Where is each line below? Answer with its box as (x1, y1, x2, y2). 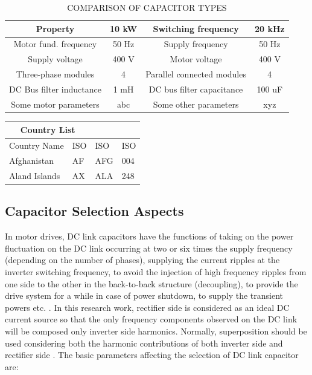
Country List (20, 123, 75, 136)
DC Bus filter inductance (9, 82, 101, 95)
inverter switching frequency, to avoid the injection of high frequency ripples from (5, 266, 307, 278)
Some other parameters (153, 97, 239, 110)
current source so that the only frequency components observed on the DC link (5, 313, 298, 325)
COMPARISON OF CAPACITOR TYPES (67, 1, 227, 13)
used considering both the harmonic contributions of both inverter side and (5, 336, 283, 349)
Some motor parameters (11, 97, 100, 110)
